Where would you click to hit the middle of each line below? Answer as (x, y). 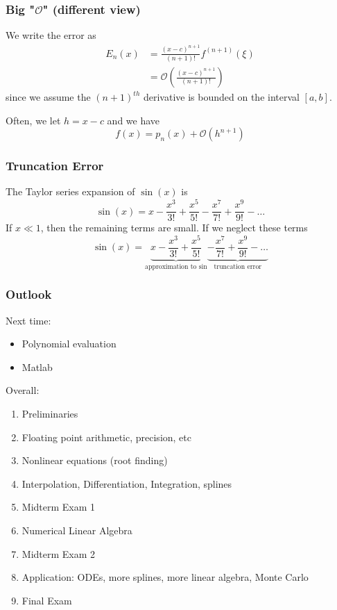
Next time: (28, 320)
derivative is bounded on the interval (221, 97)
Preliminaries (50, 413)
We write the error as (51, 35)
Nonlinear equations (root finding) (95, 460)
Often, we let (33, 120)
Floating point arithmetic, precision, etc (106, 437)
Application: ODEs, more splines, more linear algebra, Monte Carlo (165, 577)
